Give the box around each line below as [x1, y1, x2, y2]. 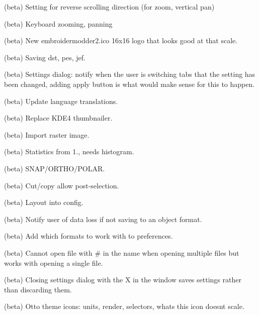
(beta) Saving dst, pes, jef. [4, 52, 85, 62]
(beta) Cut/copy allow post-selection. [4, 180, 119, 190]
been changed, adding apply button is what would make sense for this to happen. [4, 78, 255, 89]
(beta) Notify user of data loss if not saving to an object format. [4, 214, 202, 224]
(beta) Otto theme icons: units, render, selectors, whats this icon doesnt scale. [4, 301, 244, 311]
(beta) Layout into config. [4, 197, 83, 207]
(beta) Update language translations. [4, 95, 118, 106]
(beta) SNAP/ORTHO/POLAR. [4, 163, 105, 173]
